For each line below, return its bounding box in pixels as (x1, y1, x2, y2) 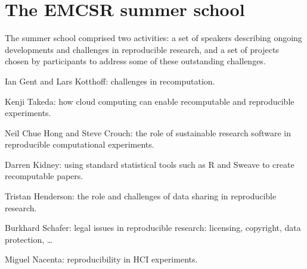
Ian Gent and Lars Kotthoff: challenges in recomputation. (5, 74, 215, 87)
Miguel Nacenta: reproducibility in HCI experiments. (5, 253, 198, 265)
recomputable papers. (5, 170, 83, 182)
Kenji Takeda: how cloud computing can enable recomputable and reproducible (5, 95, 294, 107)
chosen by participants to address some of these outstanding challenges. (5, 55, 266, 67)
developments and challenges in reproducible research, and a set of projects (5, 43, 279, 55)
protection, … (5, 233, 53, 245)
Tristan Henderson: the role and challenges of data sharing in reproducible (5, 190, 277, 202)
